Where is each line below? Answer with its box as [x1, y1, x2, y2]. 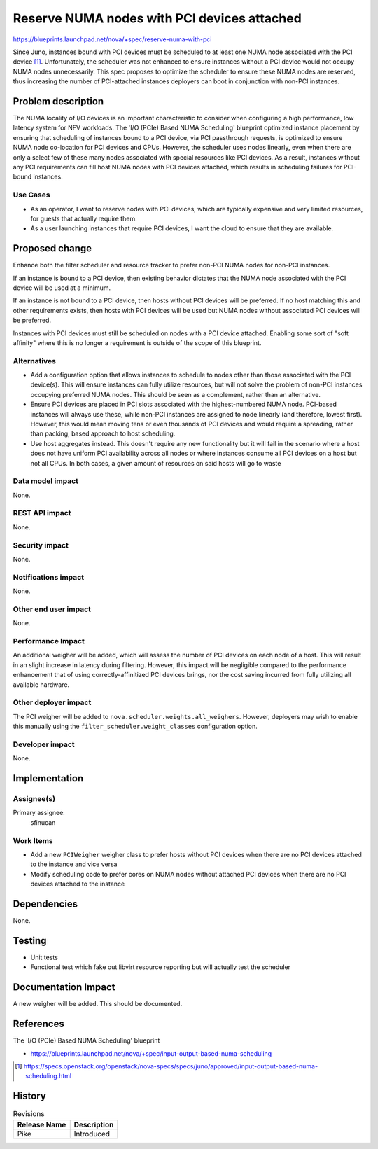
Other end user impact [13, 604, 91, 614]
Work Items [13, 835, 53, 845]
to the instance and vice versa [30, 860, 118, 868]
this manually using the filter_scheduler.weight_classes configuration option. [13, 722, 258, 731]
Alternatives [13, 356, 56, 365]
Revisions [13, 1109, 45, 1119]
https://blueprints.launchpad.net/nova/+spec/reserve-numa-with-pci [13, 35, 212, 43]
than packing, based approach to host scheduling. [30, 429, 176, 438]
